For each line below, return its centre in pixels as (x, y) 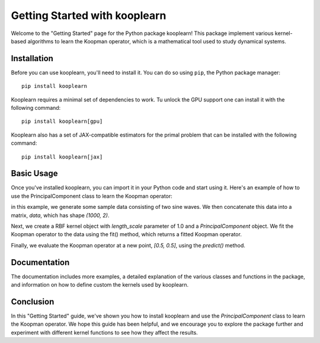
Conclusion (33, 302)
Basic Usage (34, 174)
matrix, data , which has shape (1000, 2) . (60, 215)
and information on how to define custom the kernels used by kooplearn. (100, 285)
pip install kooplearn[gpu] (62, 121)
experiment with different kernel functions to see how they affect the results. (104, 332)
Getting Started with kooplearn (89, 15)
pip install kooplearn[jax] (62, 157)
